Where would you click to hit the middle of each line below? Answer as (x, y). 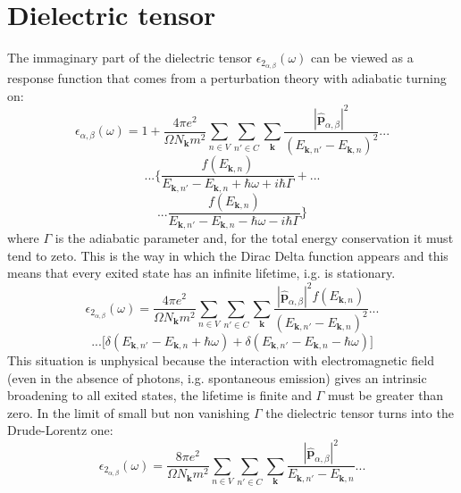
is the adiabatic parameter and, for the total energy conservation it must (254, 238)
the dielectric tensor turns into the (360, 412)
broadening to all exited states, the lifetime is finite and (159, 395)
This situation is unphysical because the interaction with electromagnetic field (221, 359)
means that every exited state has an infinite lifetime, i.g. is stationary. (201, 273)
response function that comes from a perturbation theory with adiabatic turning (227, 78)
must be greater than (386, 395)
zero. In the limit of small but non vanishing (129, 412)
